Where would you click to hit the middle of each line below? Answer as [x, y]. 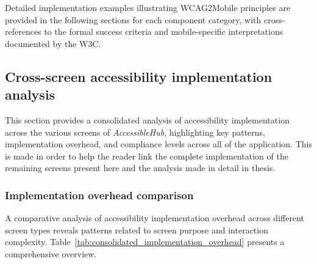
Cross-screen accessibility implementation [139, 76]
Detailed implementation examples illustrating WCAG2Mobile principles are [148, 7]
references [23, 31]
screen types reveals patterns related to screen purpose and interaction [137, 229]
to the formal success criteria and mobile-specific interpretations [164, 31]
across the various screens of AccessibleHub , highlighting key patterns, [135, 132]
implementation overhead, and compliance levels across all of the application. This [158, 144]
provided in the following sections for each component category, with [133, 19]
